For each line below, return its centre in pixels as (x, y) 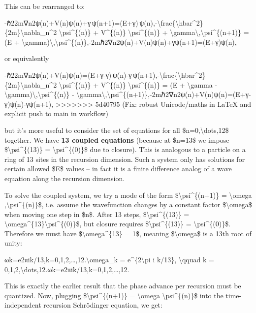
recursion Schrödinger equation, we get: (103, 305)
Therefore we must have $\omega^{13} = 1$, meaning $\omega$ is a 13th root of (128, 233)
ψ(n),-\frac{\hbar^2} (171, 22)
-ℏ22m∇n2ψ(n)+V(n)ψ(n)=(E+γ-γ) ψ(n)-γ (68, 75)
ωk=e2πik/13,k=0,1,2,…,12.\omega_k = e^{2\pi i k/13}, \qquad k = (109, 260)
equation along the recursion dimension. (65, 178)
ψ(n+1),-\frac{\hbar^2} (169, 75)
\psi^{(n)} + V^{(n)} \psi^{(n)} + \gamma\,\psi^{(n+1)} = (154, 32)
